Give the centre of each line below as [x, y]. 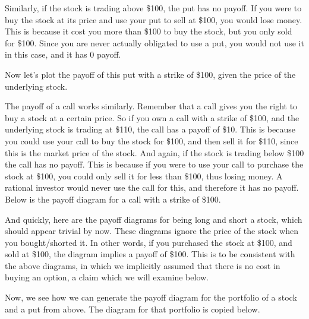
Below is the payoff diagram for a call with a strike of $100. [113, 199]
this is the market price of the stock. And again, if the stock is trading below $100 [154, 152]
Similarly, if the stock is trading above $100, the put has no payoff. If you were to [153, 8]
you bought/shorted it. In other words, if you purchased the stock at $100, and [149, 242]
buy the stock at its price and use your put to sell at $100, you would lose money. [154, 19]
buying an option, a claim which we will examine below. [107, 277]
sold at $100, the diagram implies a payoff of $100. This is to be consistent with [150, 254]
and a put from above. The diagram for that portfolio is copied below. [133, 309]
